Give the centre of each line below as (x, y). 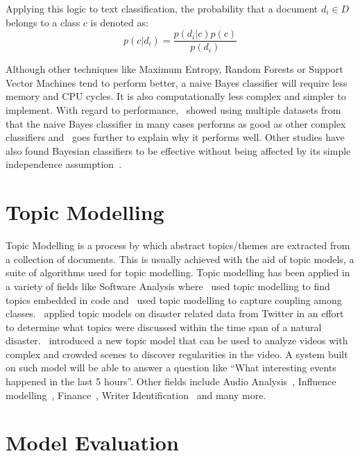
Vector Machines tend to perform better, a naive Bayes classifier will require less (177, 82)
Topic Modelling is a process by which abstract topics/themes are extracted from (178, 245)
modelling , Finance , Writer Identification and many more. (136, 395)
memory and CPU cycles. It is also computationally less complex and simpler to (176, 96)
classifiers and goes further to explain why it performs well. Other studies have (175, 137)
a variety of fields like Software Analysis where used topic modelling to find (168, 286)
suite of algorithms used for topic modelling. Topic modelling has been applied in (178, 272)
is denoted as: (119, 22)
